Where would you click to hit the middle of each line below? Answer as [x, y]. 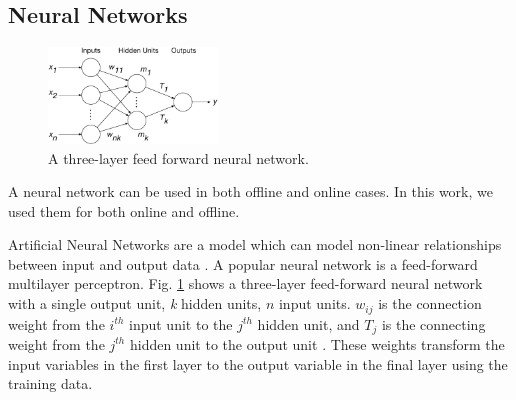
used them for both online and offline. [124, 210]
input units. [314, 303]
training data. [50, 383]
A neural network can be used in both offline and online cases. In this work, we [250, 191]
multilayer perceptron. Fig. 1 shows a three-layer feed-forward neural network [245, 283]
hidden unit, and [308, 323]
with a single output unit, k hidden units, [135, 303]
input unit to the [181, 323]
